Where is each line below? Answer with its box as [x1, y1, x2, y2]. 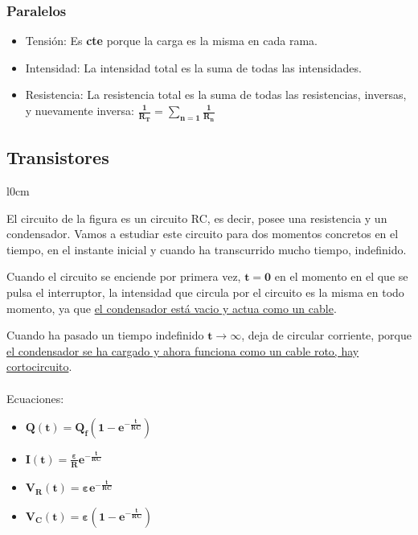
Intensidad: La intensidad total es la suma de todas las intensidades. [25, 59, 362, 76]
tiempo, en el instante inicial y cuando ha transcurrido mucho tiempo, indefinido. [6, 241, 407, 257]
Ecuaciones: [6, 389, 64, 406]
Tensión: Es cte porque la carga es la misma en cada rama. [25, 32, 318, 49]
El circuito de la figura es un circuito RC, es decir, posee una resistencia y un [6, 209, 387, 226]
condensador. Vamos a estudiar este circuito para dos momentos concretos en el [6, 225, 399, 242]
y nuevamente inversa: [25, 102, 134, 118]
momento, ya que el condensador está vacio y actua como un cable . [6, 299, 337, 316]
